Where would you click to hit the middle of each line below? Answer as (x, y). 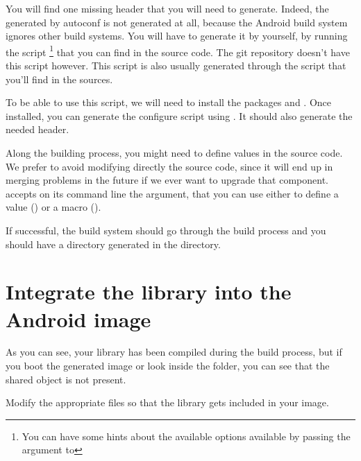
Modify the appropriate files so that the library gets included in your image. (167, 402)
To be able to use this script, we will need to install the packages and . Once (168, 102)
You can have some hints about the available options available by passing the (186, 436)
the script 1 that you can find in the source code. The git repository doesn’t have (178, 51)
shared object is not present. (66, 379)
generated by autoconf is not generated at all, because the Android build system (177, 22)
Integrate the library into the (149, 292)
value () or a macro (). (53, 207)
